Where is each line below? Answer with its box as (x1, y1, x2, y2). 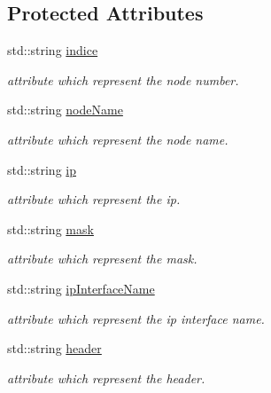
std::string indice (7, 41, 98, 59)
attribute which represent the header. (7, 368, 205, 387)
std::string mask (7, 219, 94, 238)
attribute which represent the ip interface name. (7, 309, 265, 327)
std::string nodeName (7, 100, 123, 119)
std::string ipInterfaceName (7, 279, 155, 297)
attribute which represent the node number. (7, 70, 239, 89)
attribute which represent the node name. (7, 130, 228, 148)
